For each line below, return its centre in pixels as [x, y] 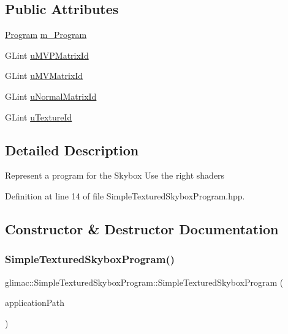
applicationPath [35, 302]
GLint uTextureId [39, 117]
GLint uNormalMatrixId [51, 96]
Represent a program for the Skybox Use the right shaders [115, 175]
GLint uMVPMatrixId [47, 55]
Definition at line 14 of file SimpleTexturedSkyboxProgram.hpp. [125, 195]
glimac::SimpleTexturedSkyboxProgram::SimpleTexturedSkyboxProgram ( [144, 282]
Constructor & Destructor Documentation [142, 228]
